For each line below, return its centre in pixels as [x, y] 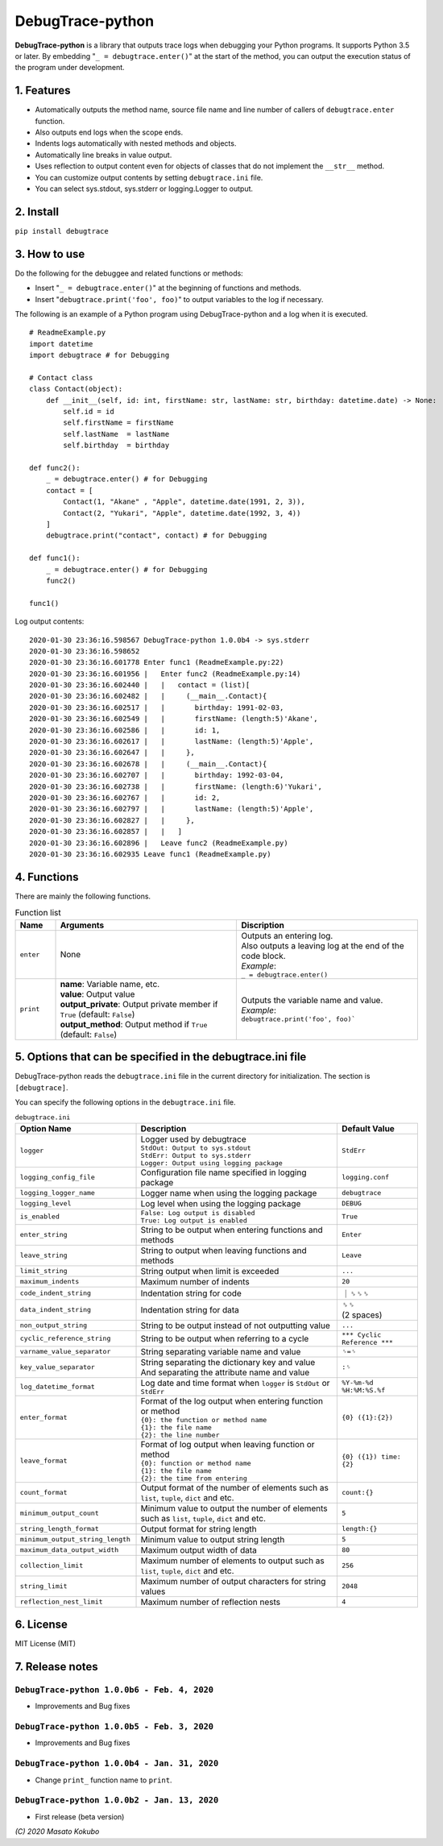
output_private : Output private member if [139, 1004]
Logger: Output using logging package [212, 1163]
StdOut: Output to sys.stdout [196, 1148]
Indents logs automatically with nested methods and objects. [136, 143]
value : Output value [97, 994]
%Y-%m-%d [357, 1383]
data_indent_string [56, 1310]
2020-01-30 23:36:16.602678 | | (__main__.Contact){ [148, 764]
